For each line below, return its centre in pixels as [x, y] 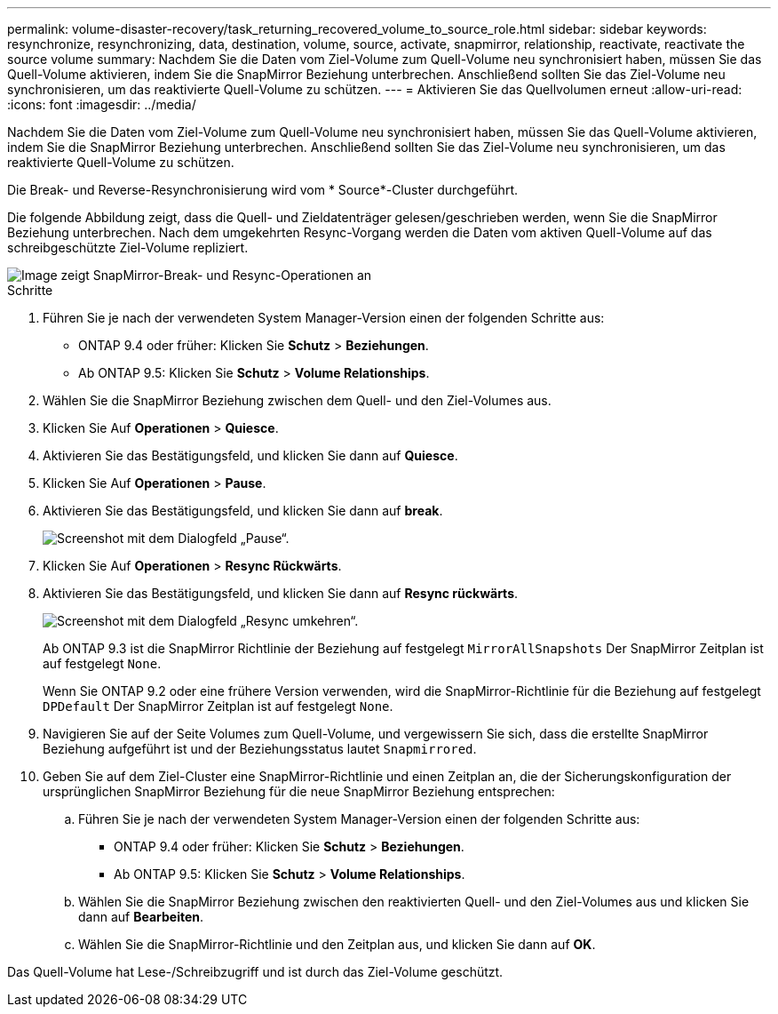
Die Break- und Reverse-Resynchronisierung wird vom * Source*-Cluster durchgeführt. [262, 190]
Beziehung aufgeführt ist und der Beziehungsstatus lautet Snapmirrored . [260, 749]
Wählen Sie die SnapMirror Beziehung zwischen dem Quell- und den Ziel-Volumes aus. [297, 400]
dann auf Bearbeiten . [141, 917]
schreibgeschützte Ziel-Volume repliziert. [128, 248]
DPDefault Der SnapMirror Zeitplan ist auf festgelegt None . [218, 706]
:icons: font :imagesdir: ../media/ [102, 104]
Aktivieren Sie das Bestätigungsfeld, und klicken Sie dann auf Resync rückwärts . [281, 593]
